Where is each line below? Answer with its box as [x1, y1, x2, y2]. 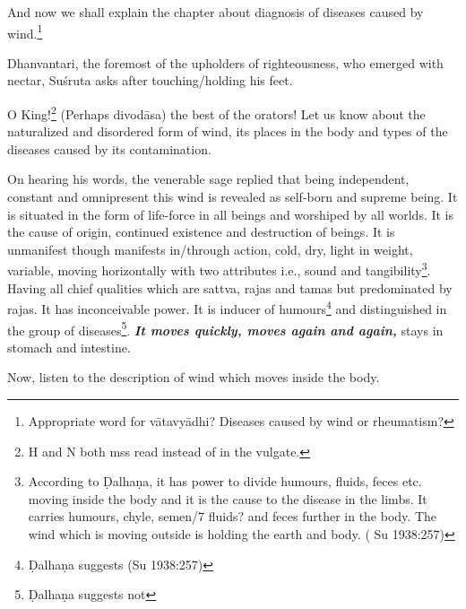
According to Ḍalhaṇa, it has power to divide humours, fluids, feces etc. [28, 472, 422, 491]
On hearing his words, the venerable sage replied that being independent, [7, 170, 410, 188]
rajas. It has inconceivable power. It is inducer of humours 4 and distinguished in [7, 297, 447, 318]
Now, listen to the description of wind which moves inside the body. [7, 368, 380, 387]
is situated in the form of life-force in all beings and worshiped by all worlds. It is [7, 204, 454, 223]
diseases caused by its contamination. [7, 139, 211, 158]
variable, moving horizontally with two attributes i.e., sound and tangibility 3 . [7, 258, 431, 280]
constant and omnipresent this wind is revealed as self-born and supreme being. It [7, 187, 458, 206]
